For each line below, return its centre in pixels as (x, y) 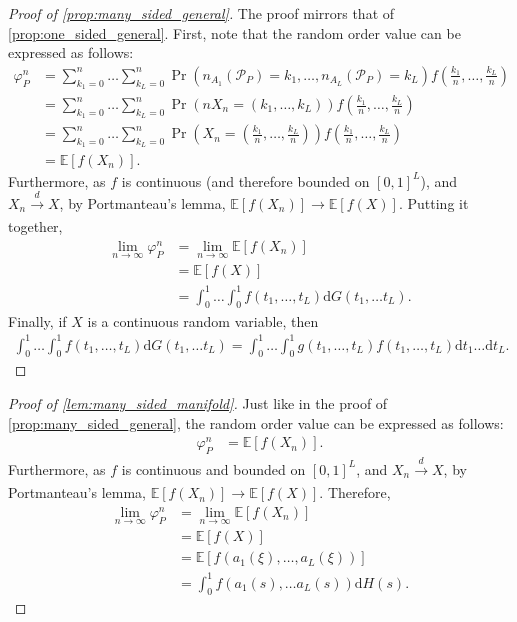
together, (35, 226)
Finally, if (37, 320)
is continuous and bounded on (213, 468)
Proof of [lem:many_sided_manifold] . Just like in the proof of (198, 403)
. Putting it (433, 202)
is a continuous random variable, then (203, 320)
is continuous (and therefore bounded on (245, 180)
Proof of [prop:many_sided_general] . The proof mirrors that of (201, 13)
